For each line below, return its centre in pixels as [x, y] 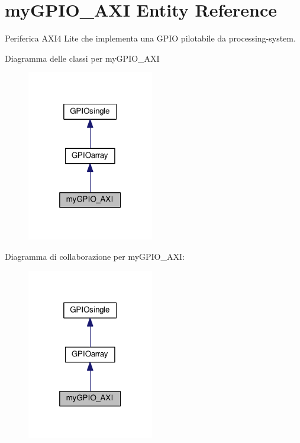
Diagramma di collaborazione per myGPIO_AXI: [95, 256]
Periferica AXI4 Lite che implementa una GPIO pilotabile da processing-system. [150, 38]
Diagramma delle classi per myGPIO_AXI [82, 58]
